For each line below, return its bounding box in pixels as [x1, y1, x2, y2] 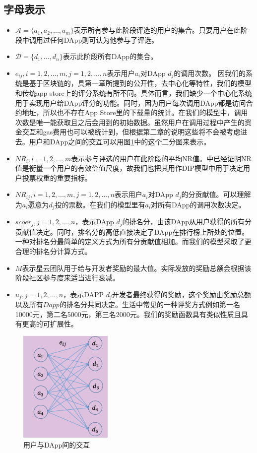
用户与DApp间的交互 [23, 439, 90, 450]
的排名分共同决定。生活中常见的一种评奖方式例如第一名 [59, 299, 240, 310]
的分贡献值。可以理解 [181, 189, 251, 199]
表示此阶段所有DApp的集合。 [63, 51, 158, 62]
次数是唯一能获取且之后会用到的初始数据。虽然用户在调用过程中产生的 [15, 117, 245, 127]
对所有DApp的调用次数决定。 [151, 199, 246, 209]
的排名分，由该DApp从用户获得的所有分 [122, 216, 252, 227]
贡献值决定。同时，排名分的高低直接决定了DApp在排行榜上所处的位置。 [15, 226, 249, 237]
